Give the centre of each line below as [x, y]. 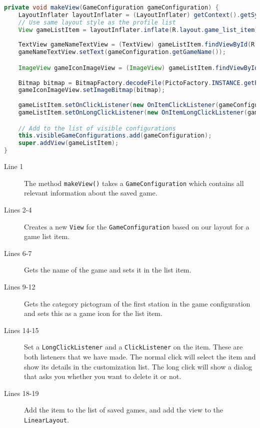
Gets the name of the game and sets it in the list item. [108, 270]
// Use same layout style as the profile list [97, 22]
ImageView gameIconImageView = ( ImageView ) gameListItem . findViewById [138, 68]
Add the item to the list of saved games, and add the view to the [124, 410]
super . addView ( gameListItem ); [68, 143]
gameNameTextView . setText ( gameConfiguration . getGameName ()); [122, 52]
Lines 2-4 [18, 209]
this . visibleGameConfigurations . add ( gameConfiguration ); [115, 136]
